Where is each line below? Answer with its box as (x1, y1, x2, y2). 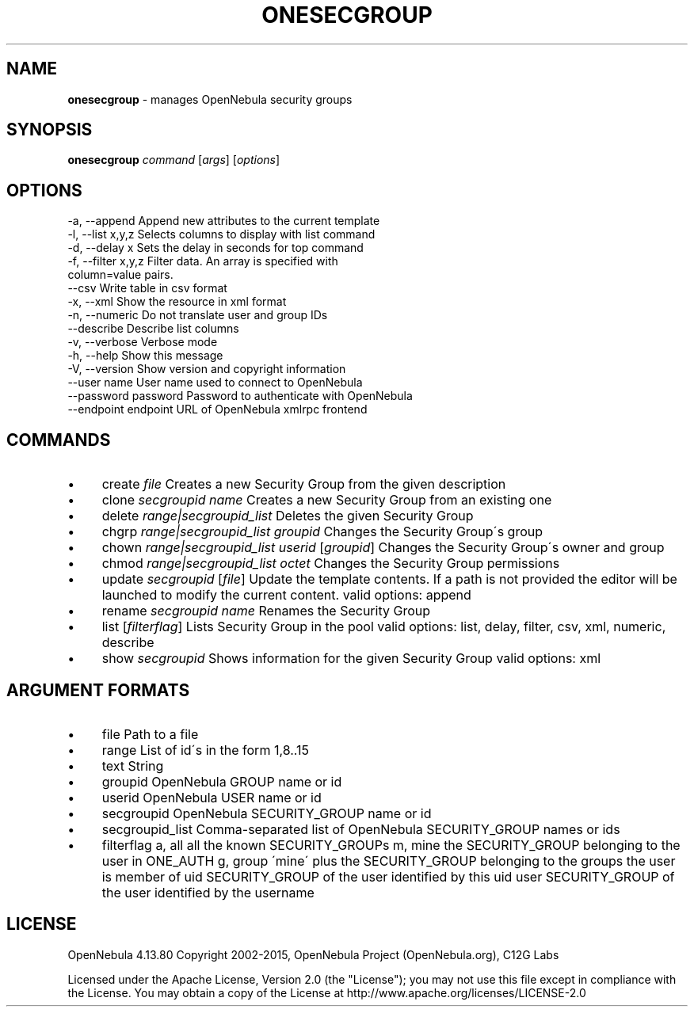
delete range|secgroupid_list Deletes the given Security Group (101, 508, 474, 524)
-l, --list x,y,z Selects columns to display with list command (67, 227, 376, 242)
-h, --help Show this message (67, 348, 223, 363)
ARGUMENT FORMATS (6, 680, 190, 700)
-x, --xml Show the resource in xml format (67, 295, 287, 309)
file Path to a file (101, 725, 199, 742)
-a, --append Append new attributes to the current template (67, 214, 380, 228)
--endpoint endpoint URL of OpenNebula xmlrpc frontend (67, 402, 368, 417)
